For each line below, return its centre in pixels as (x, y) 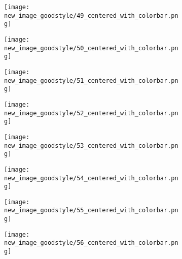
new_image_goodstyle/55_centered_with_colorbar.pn (91, 211)
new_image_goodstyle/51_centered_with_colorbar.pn (91, 80)
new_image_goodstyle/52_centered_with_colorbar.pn (91, 113)
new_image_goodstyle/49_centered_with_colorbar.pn (91, 15)
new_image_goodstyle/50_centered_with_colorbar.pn (91, 48)
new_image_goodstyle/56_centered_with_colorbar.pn (91, 243)
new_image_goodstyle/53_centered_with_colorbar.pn (91, 145)
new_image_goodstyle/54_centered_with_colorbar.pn (91, 178)
